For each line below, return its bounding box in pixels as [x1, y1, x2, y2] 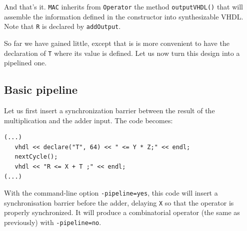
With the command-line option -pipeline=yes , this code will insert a [4, 188, 218, 198]
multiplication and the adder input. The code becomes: [4, 115, 173, 125]
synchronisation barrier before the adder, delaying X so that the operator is [4, 197, 234, 208]
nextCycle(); [14, 153, 58, 161]
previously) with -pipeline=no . [4, 217, 101, 228]
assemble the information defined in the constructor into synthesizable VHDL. [4, 11, 243, 21]
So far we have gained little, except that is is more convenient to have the [4, 37, 229, 48]
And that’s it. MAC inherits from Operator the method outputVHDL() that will [4, 1, 243, 11]
